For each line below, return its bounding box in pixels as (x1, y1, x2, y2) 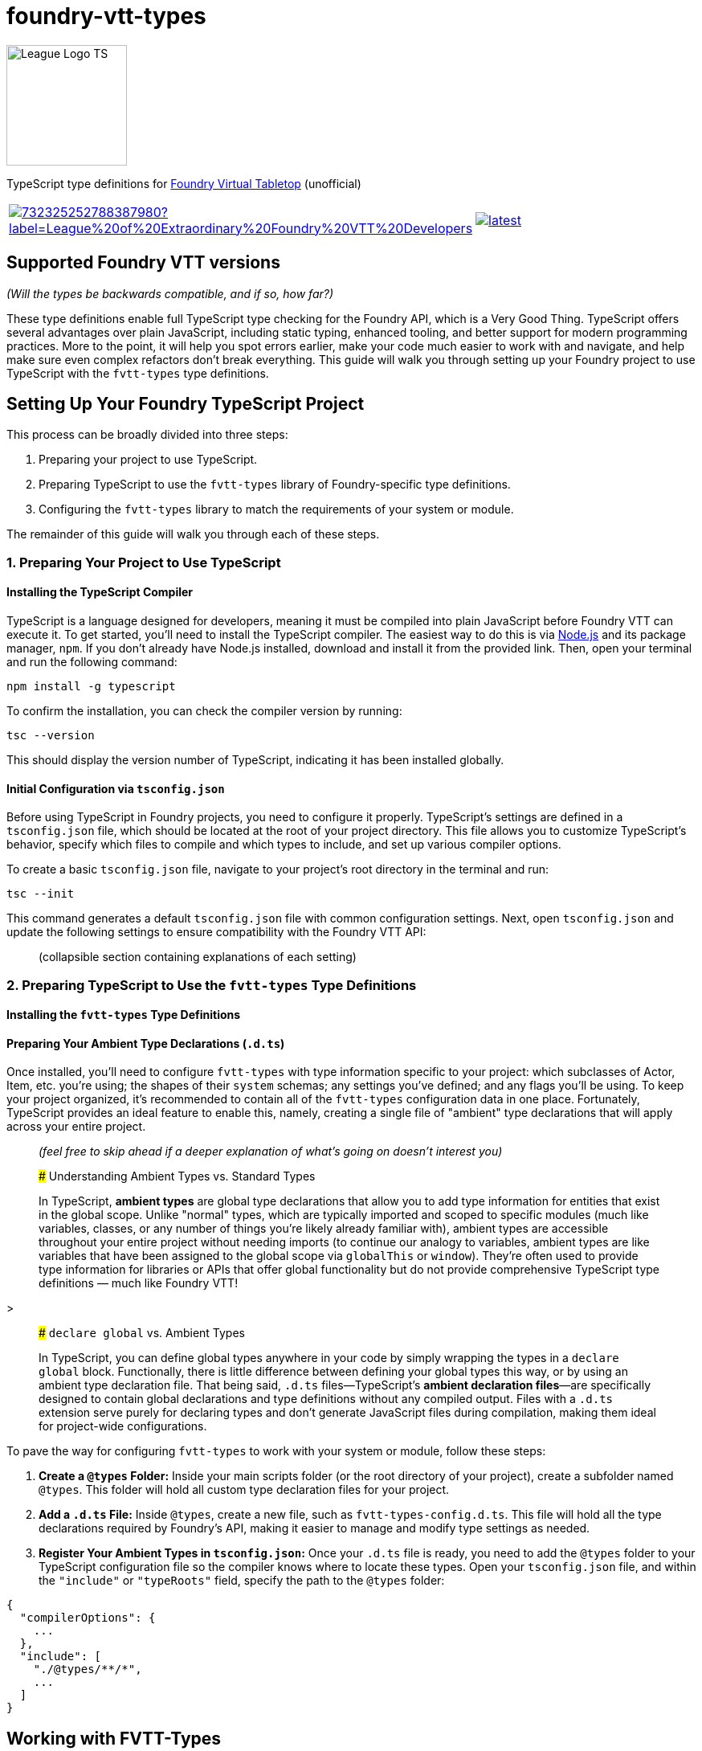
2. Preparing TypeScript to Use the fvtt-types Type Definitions (6, 976, 417, 993)
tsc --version (6, 729, 95, 743)
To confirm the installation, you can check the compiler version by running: (6, 704, 402, 718)
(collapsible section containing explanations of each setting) (39, 950, 357, 964)
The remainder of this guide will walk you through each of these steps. (6, 527, 380, 542)
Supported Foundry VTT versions (6, 252, 280, 273)
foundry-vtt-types (6, 2, 206, 30)
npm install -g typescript (6, 680, 176, 693)
